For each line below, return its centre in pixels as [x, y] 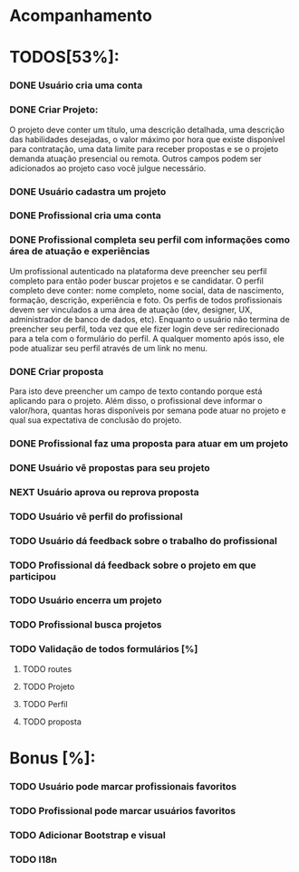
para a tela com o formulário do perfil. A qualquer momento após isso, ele [147, 338]
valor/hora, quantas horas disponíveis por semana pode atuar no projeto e [148, 411]
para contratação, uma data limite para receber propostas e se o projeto [144, 149]
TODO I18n [33, 859]
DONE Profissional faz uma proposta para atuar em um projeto [149, 443]
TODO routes [47, 669]
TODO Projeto [48, 686]
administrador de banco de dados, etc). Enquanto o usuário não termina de [149, 319]
